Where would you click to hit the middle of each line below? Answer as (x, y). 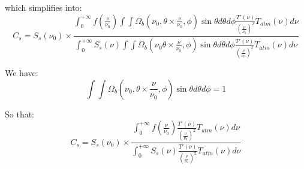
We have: (22, 73)
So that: (20, 114)
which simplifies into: (43, 7)
